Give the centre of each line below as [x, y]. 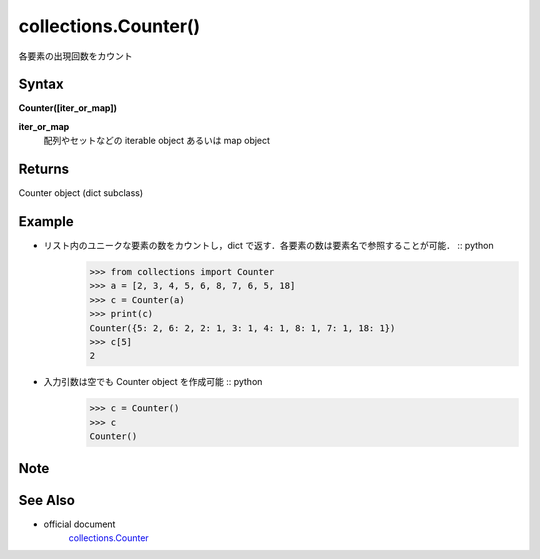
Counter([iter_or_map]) [67, 108]
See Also [46, 500]
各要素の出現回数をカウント [75, 56]
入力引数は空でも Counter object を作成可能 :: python [153, 382]
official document [79, 524]
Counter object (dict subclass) [81, 193]
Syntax [41, 84]
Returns [44, 169]
